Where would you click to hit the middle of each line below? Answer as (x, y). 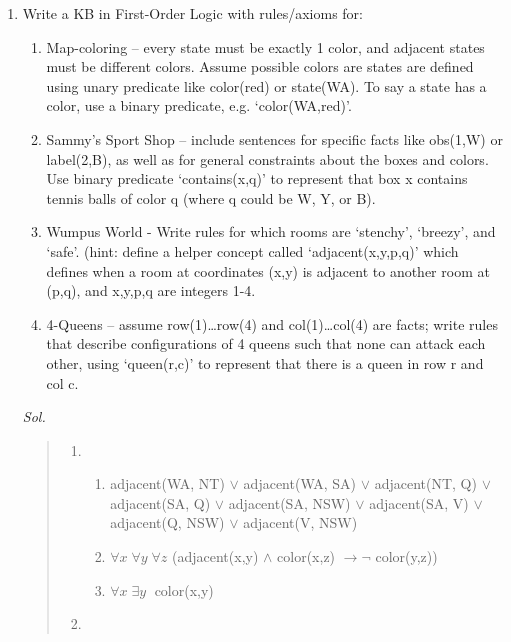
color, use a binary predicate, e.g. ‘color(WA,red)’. (199, 105)
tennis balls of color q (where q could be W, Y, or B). (211, 197)
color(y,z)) (406, 556)
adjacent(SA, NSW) (289, 502)
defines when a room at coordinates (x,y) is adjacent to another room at (268, 270)
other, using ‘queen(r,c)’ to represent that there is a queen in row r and (265, 362)
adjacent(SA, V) (419, 502)
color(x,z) (306, 556)
